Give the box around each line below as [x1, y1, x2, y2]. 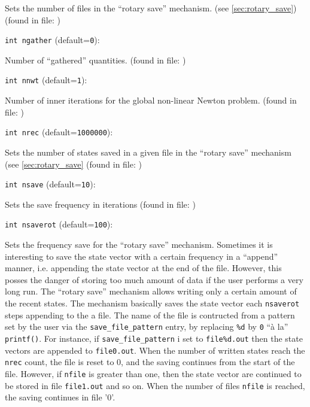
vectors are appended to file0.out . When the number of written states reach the [5, 344, 305, 356]
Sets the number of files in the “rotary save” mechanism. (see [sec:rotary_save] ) [5, 2, 297, 14]
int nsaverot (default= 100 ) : [5, 218, 113, 230]
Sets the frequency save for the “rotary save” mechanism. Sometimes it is [5, 238, 273, 251]
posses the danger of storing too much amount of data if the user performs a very [5, 273, 303, 285]
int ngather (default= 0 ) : [5, 34, 100, 46]
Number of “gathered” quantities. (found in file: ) [5, 53, 186, 66]
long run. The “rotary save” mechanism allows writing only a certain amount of [5, 285, 297, 297]
